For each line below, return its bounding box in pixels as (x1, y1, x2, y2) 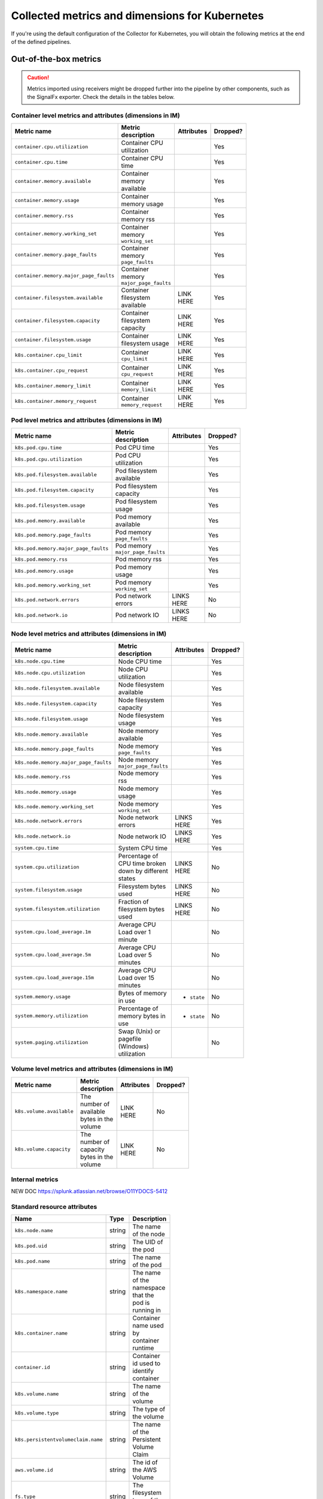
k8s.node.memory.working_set (14, 803, 95, 809)
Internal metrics (11, 1175, 59, 1184)
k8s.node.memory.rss (14, 773, 71, 780)
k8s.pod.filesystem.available (14, 471, 97, 478)
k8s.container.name (14, 1330, 68, 1337)
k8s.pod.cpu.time (14, 444, 62, 451)
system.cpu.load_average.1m (14, 929, 92, 935)
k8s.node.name (14, 1227, 53, 1233)
